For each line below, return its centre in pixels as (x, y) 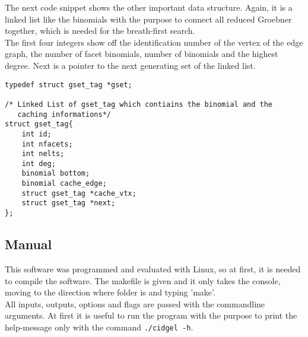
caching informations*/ (64, 114)
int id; (36, 134)
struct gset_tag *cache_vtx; (79, 193)
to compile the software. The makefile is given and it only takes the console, (143, 280)
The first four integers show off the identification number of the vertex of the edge (154, 42)
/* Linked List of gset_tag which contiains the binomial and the (139, 104)
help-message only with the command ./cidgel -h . (99, 327)
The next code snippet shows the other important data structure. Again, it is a (149, 7)
